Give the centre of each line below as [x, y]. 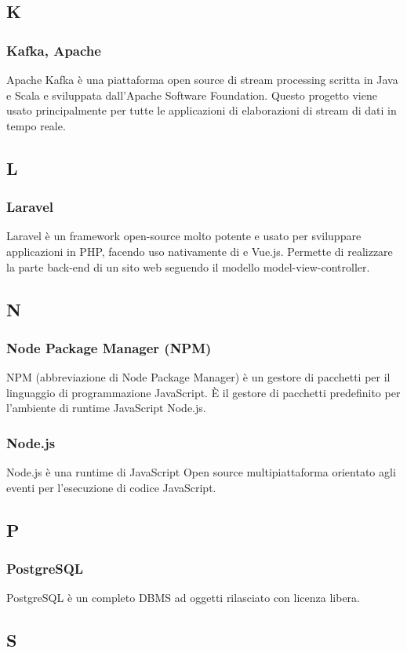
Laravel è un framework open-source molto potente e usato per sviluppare [184, 236]
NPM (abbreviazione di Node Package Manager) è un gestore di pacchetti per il [198, 377]
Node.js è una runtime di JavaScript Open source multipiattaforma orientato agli [201, 472]
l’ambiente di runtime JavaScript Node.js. [106, 408]
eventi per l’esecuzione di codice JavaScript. [111, 487]
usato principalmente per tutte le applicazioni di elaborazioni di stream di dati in [202, 110]
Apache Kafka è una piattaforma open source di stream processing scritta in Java [202, 79]
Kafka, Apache [54, 50]
